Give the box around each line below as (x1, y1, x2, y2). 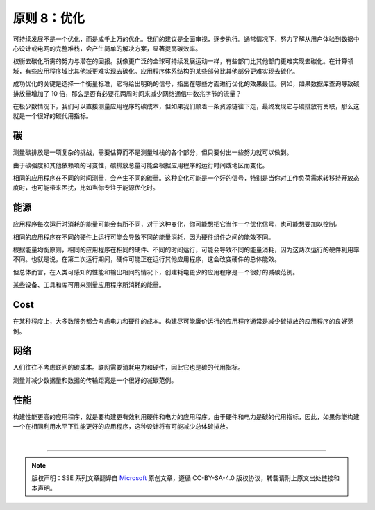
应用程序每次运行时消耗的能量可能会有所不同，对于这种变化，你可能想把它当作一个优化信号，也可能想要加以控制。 (12, 220, 342, 229)
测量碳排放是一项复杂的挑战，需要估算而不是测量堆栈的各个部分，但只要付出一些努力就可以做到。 (12, 148, 293, 156)
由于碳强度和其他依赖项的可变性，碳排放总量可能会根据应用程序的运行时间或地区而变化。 (12, 161, 269, 170)
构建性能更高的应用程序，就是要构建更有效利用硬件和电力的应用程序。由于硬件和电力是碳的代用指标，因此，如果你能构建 (12, 412, 360, 420)
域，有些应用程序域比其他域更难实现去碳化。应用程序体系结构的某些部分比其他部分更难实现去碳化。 (12, 67, 299, 75)
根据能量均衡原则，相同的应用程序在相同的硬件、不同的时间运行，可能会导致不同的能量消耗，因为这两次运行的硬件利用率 (12, 245, 360, 254)
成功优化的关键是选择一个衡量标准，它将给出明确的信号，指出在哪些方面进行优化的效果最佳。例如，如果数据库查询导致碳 (12, 80, 360, 88)
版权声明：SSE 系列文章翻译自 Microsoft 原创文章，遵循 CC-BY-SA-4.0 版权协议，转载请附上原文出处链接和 (31, 474, 340, 482)
